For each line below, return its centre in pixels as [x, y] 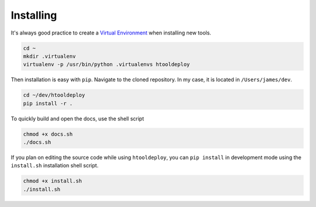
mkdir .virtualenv [49, 56]
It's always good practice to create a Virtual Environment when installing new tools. [111, 33]
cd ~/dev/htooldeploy [54, 95]
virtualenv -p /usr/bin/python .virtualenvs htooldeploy [107, 65]
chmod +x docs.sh [48, 134]
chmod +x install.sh [52, 181]
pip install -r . [48, 103]
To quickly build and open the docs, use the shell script [78, 118]
